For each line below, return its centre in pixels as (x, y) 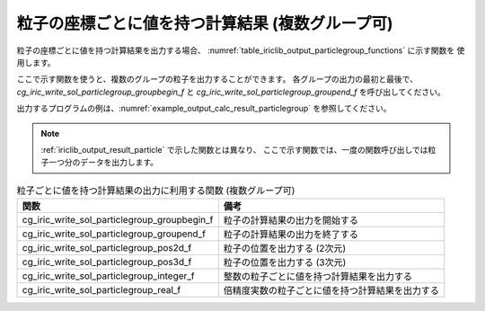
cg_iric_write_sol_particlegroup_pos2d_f (107, 248)
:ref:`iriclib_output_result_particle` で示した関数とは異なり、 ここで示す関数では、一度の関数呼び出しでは (234, 149)
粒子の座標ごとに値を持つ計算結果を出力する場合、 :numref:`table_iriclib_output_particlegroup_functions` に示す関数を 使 (241, 50)
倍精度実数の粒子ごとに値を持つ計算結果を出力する (331, 290)
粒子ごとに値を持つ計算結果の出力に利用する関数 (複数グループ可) (156, 191)
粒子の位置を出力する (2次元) (285, 249)
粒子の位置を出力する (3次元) (285, 262)
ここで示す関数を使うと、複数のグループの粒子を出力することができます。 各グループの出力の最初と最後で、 (217, 79)
